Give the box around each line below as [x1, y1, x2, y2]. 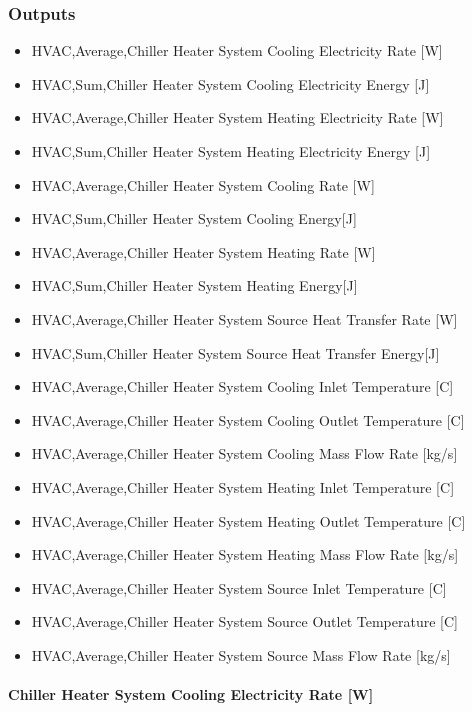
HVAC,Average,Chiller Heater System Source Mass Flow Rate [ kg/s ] [31, 644, 451, 665]
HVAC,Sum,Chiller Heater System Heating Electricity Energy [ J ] [31, 141, 431, 161]
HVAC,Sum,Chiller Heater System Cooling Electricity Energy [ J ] [31, 73, 430, 94]
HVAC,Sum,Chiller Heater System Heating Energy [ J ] [31, 275, 358, 296]
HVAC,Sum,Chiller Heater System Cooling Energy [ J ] [31, 208, 357, 229]
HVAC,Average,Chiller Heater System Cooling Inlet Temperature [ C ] [31, 376, 454, 397]
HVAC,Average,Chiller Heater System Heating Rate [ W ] [31, 241, 376, 262]
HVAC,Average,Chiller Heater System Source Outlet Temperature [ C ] [31, 611, 458, 632]
